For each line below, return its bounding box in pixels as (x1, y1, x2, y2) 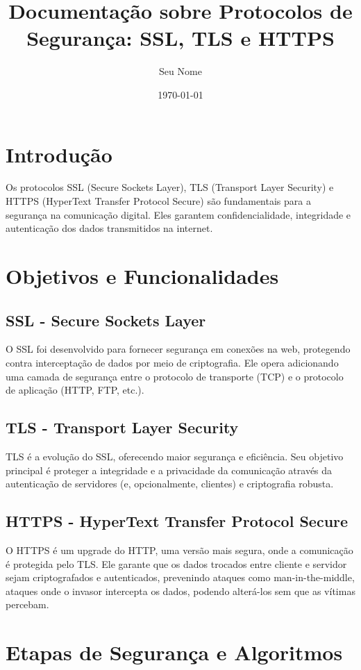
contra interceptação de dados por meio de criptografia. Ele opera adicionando (6, 355, 339, 369)
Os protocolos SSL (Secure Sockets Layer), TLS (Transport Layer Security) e (6, 180, 334, 194)
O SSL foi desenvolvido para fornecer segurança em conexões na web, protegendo (6, 342, 351, 356)
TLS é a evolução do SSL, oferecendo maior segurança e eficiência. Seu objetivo (6, 449, 344, 463)
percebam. (6, 597, 49, 612)
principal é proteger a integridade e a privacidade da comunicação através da (6, 462, 333, 477)
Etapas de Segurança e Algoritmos (6, 638, 343, 667)
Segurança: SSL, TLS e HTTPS (26, 24, 335, 52)
